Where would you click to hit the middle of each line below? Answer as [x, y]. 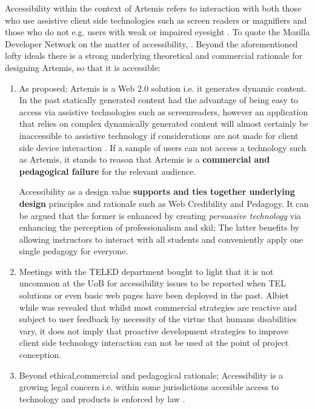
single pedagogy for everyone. [74, 251]
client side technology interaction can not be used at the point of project [154, 343]
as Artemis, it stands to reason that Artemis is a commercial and [144, 159]
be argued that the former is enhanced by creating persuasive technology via [160, 215]
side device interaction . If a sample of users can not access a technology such [163, 147]
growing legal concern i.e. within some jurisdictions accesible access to [149, 387]
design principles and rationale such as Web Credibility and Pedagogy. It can [164, 203]
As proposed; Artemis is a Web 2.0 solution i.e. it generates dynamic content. [163, 88]
